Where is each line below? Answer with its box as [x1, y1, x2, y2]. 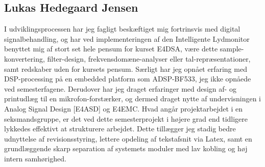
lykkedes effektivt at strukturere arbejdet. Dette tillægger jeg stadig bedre [4, 123, 236, 134]
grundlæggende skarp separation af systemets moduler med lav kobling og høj [4, 143, 248, 154]
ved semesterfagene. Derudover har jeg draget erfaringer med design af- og [4, 83, 236, 94]
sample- [220, 43, 244, 54]
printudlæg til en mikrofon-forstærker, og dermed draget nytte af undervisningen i [4, 93, 261, 104]
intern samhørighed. [4, 153, 66, 163]
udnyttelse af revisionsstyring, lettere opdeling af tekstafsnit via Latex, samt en [4, 133, 252, 144]
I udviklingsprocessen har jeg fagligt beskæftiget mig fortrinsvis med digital [4, 23, 240, 34]
